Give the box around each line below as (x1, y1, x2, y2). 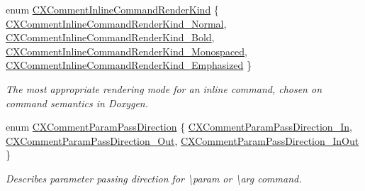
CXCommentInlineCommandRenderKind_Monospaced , (6, 43, 248, 58)
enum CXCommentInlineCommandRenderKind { (6, 2, 219, 16)
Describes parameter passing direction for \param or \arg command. (6, 170, 302, 185)
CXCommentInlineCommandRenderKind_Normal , (6, 16, 227, 31)
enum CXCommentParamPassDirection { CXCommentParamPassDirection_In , (6, 119, 352, 134)
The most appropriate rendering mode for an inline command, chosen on (6, 81, 322, 96)
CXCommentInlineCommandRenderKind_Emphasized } (6, 58, 252, 72)
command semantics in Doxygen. (6, 95, 148, 110)
